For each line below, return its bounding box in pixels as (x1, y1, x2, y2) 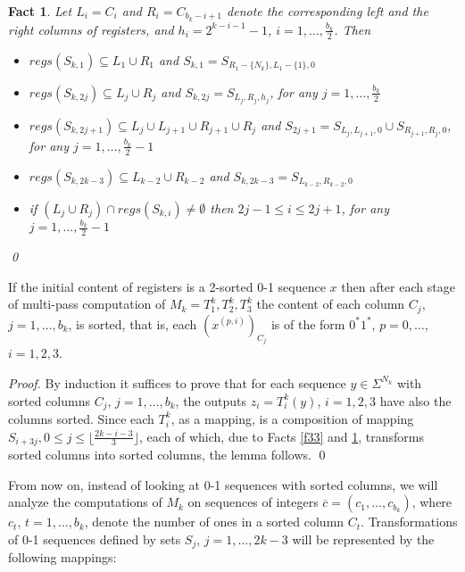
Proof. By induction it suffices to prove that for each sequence (8, 373, 346, 392)
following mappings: (8, 548, 117, 567)
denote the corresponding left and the (227, 2, 428, 20)
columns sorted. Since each (8, 409, 154, 427)
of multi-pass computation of (8, 294, 166, 313)
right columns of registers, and (8, 20, 174, 38)
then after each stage (341, 277, 455, 295)
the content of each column (256, 294, 405, 313)
